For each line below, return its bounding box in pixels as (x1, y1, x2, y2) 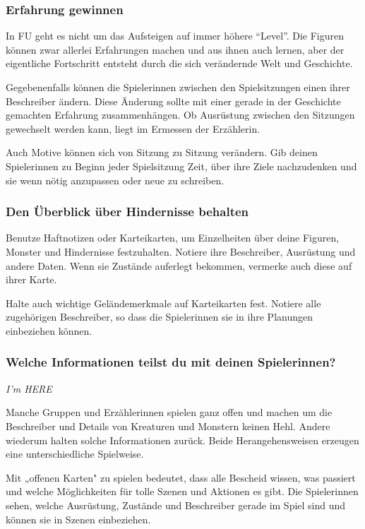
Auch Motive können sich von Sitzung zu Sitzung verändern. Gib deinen (6, 145, 318, 160)
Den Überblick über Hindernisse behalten (6, 203, 249, 220)
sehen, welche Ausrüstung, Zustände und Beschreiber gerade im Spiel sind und (6, 497, 346, 512)
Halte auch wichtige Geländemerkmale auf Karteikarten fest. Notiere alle (6, 295, 321, 310)
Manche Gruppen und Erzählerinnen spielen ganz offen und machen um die (6, 405, 333, 420)
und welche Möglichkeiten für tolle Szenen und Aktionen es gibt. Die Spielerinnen (6, 484, 359, 499)
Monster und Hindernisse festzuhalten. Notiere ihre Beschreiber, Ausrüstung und (6, 244, 356, 258)
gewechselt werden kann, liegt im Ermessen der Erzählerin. (6, 121, 261, 136)
